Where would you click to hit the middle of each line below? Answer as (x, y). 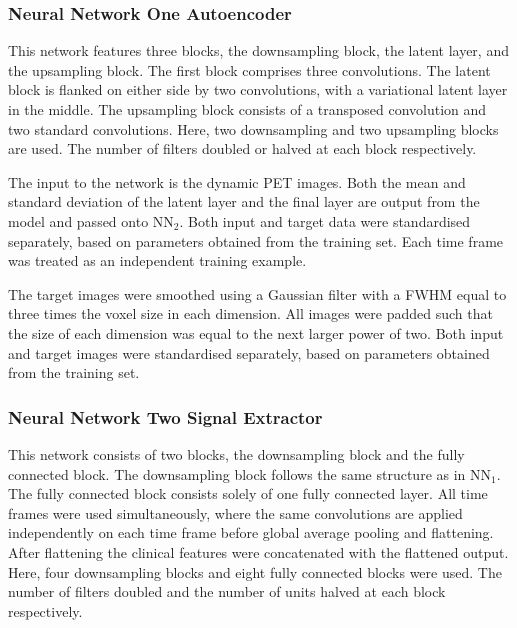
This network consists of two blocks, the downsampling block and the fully (236, 453)
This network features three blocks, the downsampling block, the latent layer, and (258, 50)
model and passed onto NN (91, 220)
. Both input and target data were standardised (325, 220)
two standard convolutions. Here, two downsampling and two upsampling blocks (253, 128)
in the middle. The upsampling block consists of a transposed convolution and (247, 109)
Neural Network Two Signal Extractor (165, 416)
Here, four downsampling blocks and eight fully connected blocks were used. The (255, 571)
